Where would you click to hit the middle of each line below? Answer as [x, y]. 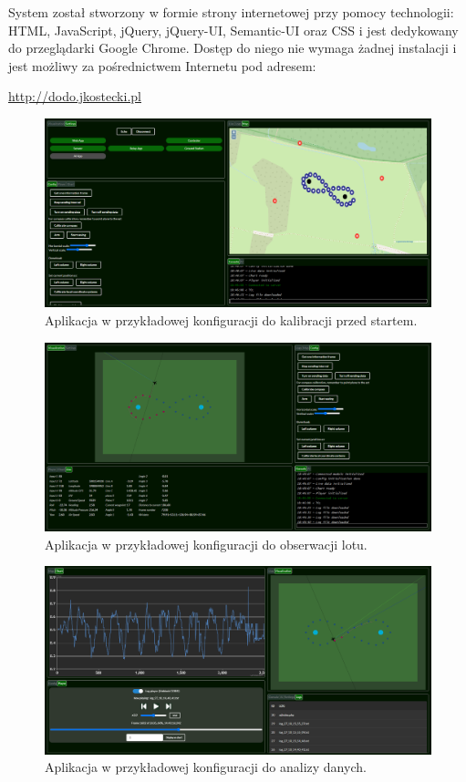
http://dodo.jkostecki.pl [75, 96]
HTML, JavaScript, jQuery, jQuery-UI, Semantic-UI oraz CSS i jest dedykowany [233, 30]
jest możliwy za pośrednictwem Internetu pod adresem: [162, 65]
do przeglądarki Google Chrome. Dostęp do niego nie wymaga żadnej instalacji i [233, 48]
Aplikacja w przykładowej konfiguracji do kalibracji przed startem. [231, 320]
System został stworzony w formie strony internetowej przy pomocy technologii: [231, 12]
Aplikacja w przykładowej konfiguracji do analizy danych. [206, 767]
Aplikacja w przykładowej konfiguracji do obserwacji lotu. [206, 544]
